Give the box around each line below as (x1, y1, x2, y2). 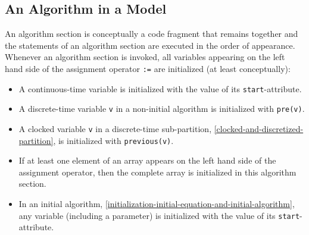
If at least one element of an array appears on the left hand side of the (18, 154, 276, 167)
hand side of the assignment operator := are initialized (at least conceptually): (5, 62, 291, 74)
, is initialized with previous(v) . (53, 134, 174, 146)
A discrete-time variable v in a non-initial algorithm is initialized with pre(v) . (18, 102, 305, 115)
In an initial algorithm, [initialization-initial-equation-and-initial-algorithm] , (18, 198, 295, 210)
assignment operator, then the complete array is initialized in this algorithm (18, 165, 296, 178)
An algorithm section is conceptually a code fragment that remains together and (5, 27, 298, 40)
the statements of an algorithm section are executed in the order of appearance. (5, 39, 295, 51)
